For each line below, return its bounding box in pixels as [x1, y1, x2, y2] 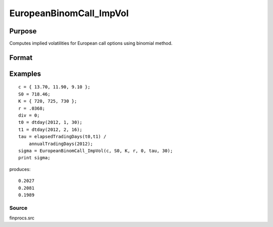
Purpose [9, 27, 37, 35]
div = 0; [18, 113, 40, 118]
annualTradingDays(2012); [28, 141, 94, 147]
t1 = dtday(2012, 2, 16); [18, 126, 83, 132]
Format [9, 53, 33, 62]
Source [9, 204, 28, 211]
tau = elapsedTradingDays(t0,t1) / [18, 134, 107, 140]
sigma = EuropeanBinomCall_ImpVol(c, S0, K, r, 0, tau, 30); [18, 148, 173, 154]
